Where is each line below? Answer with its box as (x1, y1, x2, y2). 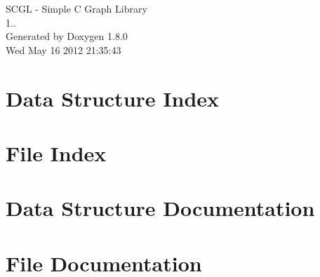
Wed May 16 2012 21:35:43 (6, 42, 121, 57)
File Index (6, 138, 107, 167)
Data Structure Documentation (6, 194, 315, 222)
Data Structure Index (6, 83, 220, 112)
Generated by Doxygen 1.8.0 (6, 29, 128, 43)
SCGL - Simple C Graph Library (6, 1, 147, 15)
